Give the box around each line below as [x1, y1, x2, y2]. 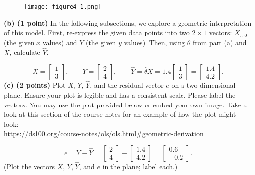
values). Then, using [124, 37, 185, 47]
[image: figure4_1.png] [24, 3, 102, 10]
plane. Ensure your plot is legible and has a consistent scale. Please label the [4, 89, 236, 100]
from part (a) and [192, 37, 247, 47]
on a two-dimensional [171, 80, 236, 90]
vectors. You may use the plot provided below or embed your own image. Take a [4, 99, 247, 109]
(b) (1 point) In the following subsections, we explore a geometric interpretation [4, 17, 252, 28]
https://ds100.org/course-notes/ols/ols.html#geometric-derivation [4, 128, 204, 139]
